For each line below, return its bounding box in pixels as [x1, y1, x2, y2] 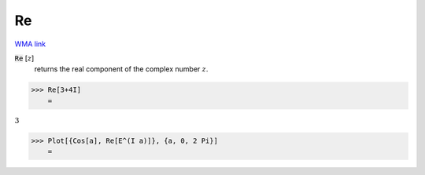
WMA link [14, 39, 46, 49]
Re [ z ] [14, 53, 35, 63]
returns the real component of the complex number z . [34, 64, 209, 74]
